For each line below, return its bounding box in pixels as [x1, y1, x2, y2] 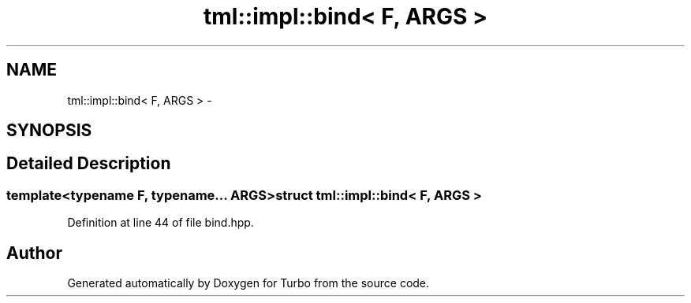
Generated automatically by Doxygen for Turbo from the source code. [67, 276, 430, 290]
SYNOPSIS [6, 120, 92, 141]
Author [6, 242, 62, 263]
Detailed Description [6, 153, 171, 174]
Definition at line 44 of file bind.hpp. [67, 216, 254, 230]
